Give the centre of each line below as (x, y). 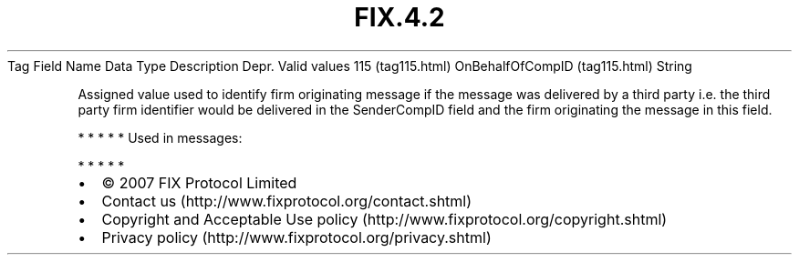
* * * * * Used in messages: (160, 137)
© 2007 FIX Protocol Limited (199, 182)
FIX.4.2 (399, 17)
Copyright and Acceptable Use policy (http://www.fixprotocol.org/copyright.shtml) (384, 219)
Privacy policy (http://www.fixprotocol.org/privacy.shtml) (296, 237)
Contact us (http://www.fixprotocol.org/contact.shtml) (287, 201)
